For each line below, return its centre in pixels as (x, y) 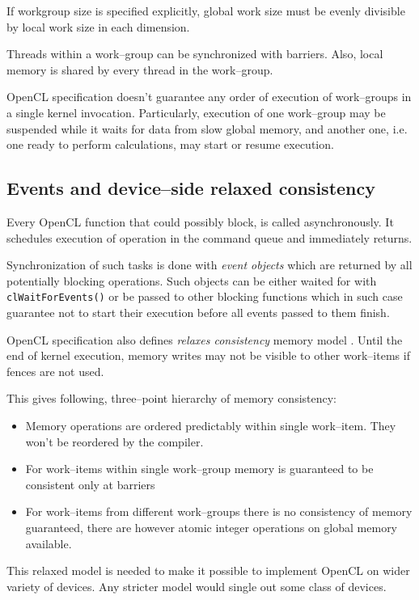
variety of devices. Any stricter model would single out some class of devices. (197, 586)
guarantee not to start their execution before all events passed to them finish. (198, 312)
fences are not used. (55, 371)
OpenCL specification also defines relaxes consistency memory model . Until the (205, 339)
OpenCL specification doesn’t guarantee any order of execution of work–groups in (209, 97)
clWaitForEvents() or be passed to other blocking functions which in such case (205, 296)
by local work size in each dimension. (98, 26)
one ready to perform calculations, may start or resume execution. (170, 144)
